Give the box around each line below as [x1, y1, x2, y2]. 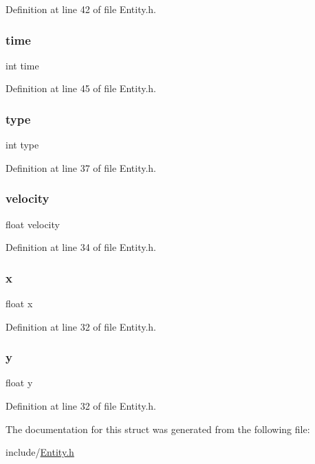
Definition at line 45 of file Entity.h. [6, 81, 156, 96]
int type [6, 137, 39, 152]
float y [6, 375, 33, 390]
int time [6, 58, 39, 72]
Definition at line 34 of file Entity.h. [6, 240, 156, 254]
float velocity [6, 217, 60, 231]
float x [6, 296, 33, 311]
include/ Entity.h [6, 445, 74, 459]
